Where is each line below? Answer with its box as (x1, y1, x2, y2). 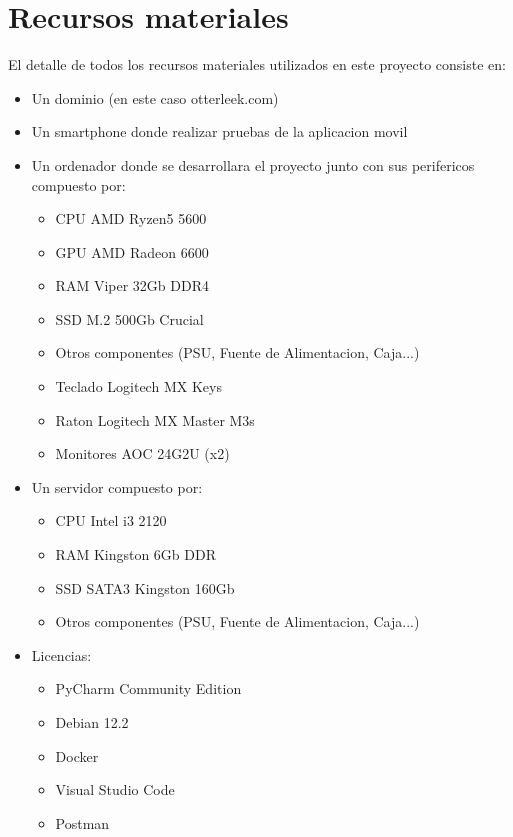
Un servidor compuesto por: (31, 476, 203, 497)
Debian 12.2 (55, 712, 129, 732)
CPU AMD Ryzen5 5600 (55, 208, 207, 229)
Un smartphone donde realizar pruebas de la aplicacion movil (31, 121, 408, 142)
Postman (55, 812, 110, 833)
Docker (55, 745, 99, 766)
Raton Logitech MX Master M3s (55, 409, 255, 430)
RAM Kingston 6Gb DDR (55, 544, 217, 565)
